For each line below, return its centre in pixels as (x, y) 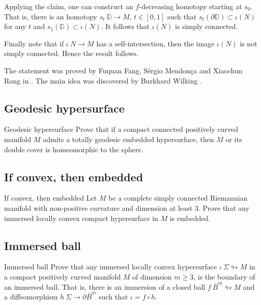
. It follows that (125, 26)
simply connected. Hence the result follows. (71, 53)
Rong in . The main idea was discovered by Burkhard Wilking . (103, 80)
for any (15, 26)
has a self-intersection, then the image (155, 43)
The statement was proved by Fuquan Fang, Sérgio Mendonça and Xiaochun (123, 70)
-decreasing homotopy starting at (191, 6)
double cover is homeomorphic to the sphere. (74, 149)
